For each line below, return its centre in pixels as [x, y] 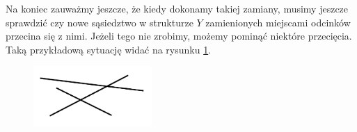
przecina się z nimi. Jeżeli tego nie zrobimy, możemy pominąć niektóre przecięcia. [179, 36]
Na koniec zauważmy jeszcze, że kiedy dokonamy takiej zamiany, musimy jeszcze [177, 8]
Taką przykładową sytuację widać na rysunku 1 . [109, 49]
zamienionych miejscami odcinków [278, 22]
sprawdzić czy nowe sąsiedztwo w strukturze [100, 22]
